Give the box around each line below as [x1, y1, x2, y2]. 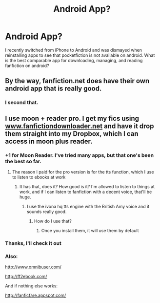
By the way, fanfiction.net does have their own [5, 77, 150, 85]
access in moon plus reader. [5, 137, 93, 145]
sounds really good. [26, 209, 67, 215]
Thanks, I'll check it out [5, 239, 62, 246]
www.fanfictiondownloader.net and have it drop [5, 122, 154, 130]
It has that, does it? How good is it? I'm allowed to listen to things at [19, 183, 155, 189]
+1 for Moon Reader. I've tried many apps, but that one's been [5, 151, 154, 158]
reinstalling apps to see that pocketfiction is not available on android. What [5, 52, 155, 58]
